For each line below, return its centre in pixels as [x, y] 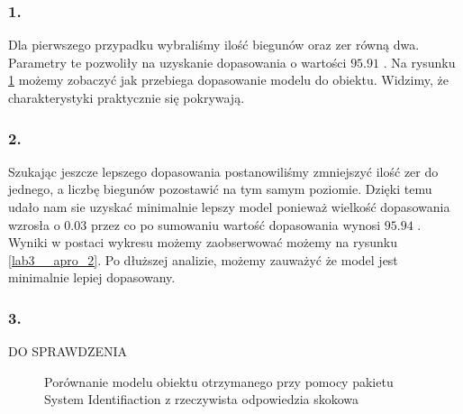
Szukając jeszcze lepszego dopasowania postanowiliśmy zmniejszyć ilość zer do [223, 171]
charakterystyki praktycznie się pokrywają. [127, 97]
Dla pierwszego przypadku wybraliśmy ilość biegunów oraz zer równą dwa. [214, 45]
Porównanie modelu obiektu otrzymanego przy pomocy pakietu [219, 381]
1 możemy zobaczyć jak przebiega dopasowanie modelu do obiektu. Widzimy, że [228, 80]
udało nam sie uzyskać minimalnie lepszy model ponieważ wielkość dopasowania [229, 207]
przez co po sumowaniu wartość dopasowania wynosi [236, 224]
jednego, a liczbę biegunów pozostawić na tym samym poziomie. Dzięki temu [220, 189]
